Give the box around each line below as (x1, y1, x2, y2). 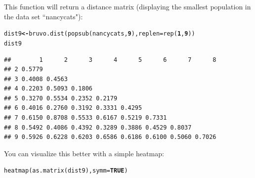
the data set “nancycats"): (4, 11, 83, 21)
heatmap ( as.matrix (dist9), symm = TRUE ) (4, 167, 128, 175)
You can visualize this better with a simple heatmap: (4, 148, 164, 158)
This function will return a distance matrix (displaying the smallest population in (4, 1, 251, 11)
